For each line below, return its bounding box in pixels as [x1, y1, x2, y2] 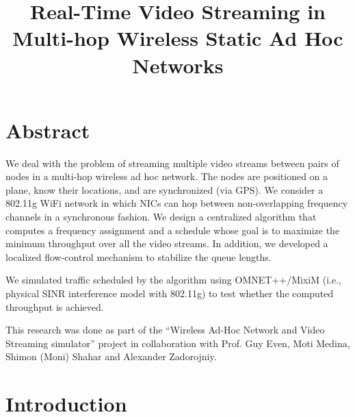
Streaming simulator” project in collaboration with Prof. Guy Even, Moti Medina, [5, 336, 350, 350]
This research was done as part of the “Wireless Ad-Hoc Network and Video [5, 323, 325, 337]
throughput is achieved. [5, 299, 104, 314]
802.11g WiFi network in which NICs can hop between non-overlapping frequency [5, 196, 348, 210]
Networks [132, 51, 224, 79]
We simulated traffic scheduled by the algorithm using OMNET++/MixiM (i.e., [5, 273, 341, 287]
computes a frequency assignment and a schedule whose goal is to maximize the [5, 223, 340, 237]
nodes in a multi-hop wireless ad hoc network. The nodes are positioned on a [5, 169, 328, 184]
